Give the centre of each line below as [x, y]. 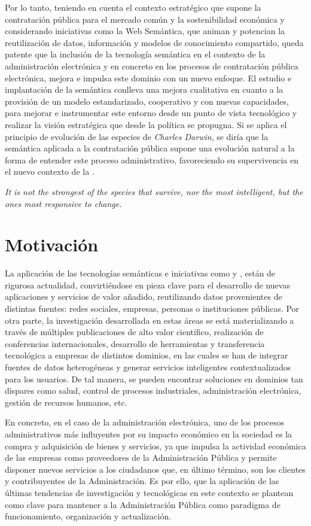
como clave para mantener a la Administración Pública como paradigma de [143, 504]
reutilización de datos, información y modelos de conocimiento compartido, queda [154, 42]
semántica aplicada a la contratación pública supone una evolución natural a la [150, 148]
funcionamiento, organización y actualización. [88, 516]
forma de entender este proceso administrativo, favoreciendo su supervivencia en [152, 159]
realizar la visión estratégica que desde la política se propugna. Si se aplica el [146, 124]
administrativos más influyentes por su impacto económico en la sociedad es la [149, 434]
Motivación [52, 244]
